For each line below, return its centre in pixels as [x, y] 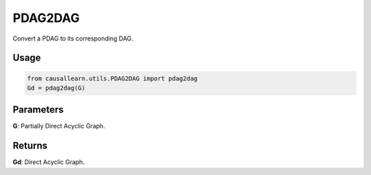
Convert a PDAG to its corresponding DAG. [73, 38]
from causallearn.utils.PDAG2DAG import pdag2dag [112, 78]
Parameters [38, 110]
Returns [30, 146]
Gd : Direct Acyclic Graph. [49, 162]
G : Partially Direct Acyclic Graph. [59, 126]
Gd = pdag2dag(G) [56, 88]
